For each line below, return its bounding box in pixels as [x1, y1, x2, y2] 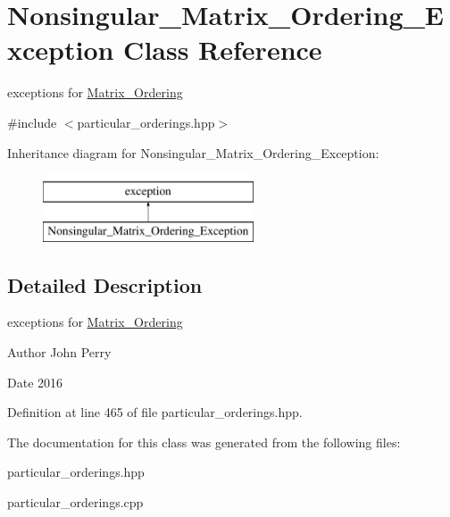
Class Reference [123, 31, 322, 68]
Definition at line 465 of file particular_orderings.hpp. [7, 403, 303, 421]
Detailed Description [7, 271, 203, 298]
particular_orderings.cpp [7, 493, 144, 512]
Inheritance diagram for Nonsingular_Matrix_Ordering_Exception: [7, 143, 379, 162]
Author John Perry [7, 343, 112, 362]
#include [7, 113, 57, 131]
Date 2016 [7, 372, 63, 391]
